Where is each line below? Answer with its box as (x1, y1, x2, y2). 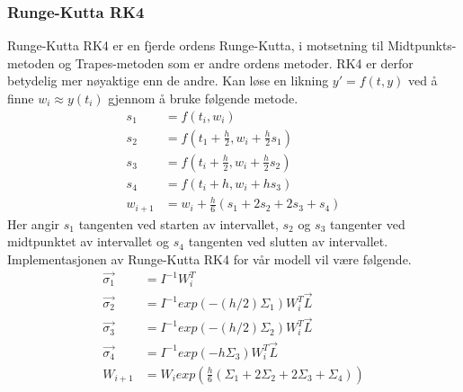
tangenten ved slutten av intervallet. (188, 232, 388, 251)
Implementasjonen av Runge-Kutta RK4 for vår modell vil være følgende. (7, 249, 412, 268)
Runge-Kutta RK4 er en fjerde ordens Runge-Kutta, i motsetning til (7, 36, 384, 55)
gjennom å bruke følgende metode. (108, 89, 298, 107)
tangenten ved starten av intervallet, (78, 214, 279, 233)
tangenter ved (330, 214, 405, 233)
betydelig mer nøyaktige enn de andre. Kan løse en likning (7, 71, 329, 90)
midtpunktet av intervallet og (7, 232, 170, 251)
